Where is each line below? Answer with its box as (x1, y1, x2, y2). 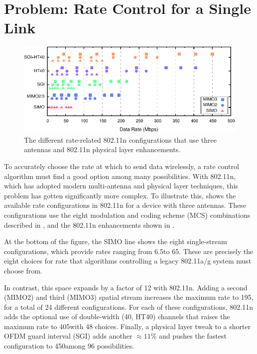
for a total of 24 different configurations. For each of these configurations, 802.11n (4, 301, 253, 312)
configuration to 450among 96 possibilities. (4, 341, 134, 351)
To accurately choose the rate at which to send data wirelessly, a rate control (4, 161, 239, 171)
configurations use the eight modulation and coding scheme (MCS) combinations (4, 209, 251, 220)
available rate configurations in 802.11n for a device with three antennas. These (4, 200, 247, 210)
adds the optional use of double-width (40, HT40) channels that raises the (4, 311, 230, 322)
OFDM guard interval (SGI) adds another (4, 331, 132, 341)
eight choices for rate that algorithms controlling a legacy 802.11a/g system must (4, 256, 252, 266)
